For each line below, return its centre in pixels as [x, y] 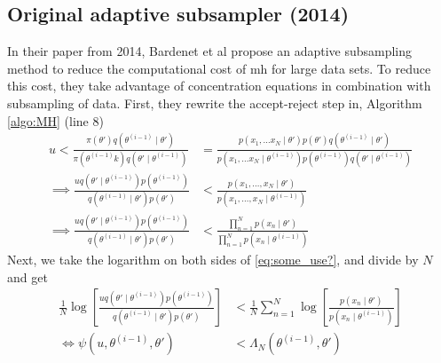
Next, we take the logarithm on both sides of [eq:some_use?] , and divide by [213, 260]
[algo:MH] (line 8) [55, 120]
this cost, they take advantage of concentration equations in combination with [219, 86]
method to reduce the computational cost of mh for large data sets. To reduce [219, 68]
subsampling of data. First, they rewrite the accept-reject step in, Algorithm [215, 103]
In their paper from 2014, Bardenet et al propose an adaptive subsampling [210, 51]
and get [28, 276]
